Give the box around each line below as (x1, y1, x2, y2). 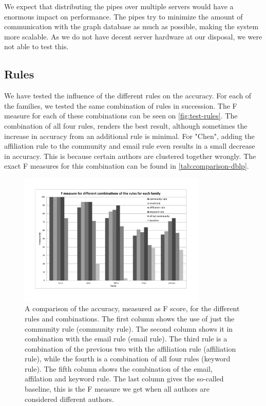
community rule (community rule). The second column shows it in (25, 323, 233, 334)
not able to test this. (4, 41, 69, 52)
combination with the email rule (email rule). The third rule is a (25, 333, 227, 344)
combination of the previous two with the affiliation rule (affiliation (25, 343, 236, 354)
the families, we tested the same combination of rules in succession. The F (4, 100, 237, 111)
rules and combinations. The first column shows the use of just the (25, 313, 235, 323)
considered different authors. (25, 393, 114, 404)
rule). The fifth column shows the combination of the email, (25, 363, 213, 374)
